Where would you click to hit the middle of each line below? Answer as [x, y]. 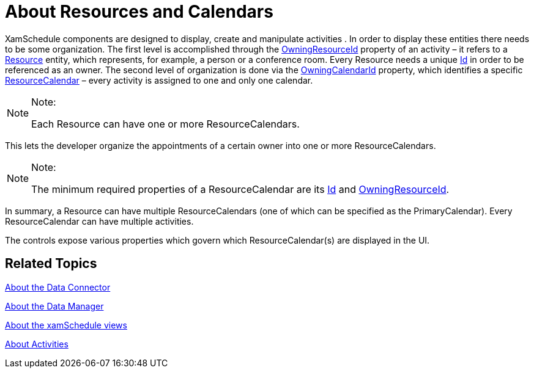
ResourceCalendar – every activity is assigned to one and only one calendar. [159, 80]
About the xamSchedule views [66, 325]
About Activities [37, 344]
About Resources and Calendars [139, 12]
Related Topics [51, 264]
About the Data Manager [54, 306]
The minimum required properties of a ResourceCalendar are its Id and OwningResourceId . [240, 189]
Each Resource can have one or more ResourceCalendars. [165, 124]
